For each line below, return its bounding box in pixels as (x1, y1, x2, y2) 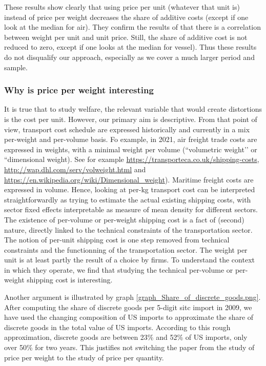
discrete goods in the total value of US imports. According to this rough (4, 321, 231, 332)
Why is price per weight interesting (4, 84, 154, 96)
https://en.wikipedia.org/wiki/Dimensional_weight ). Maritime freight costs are (4, 174, 254, 185)
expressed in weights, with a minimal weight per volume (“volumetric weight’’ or (4, 144, 257, 154)
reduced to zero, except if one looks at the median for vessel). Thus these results (4, 42, 257, 52)
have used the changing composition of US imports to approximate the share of (4, 312, 254, 322)
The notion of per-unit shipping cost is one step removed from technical (4, 234, 230, 245)
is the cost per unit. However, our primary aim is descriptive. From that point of (4, 113, 257, 124)
